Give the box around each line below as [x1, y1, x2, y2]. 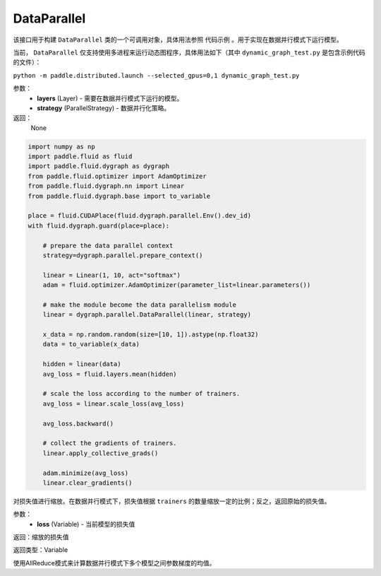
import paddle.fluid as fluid [28, 153, 133, 160]
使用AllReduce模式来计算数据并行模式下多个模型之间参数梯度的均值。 [13, 558, 216, 567]
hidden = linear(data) [42, 360, 121, 368]
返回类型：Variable [13, 546, 68, 554]
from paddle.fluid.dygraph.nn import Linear [28, 182, 185, 190]
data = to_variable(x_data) [42, 340, 140, 348]
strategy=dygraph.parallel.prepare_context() [42, 251, 203, 259]
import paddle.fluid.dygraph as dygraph [28, 163, 169, 170]
